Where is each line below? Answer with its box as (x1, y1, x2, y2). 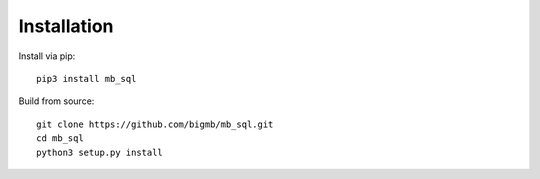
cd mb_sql (36, 133, 84, 144)
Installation (18, 15, 114, 37)
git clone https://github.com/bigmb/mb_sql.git (36, 118, 274, 130)
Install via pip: (18, 50, 76, 62)
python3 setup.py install (36, 146, 164, 158)
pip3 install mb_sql (36, 73, 137, 84)
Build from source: (18, 95, 95, 107)
